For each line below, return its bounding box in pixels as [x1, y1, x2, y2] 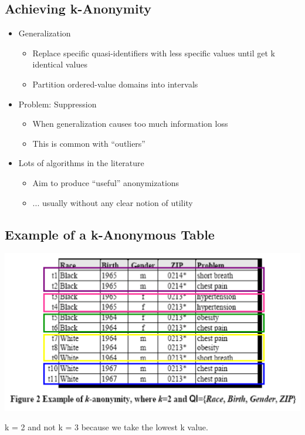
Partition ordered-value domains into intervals [32, 77, 198, 90]
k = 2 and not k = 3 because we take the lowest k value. [5, 421, 208, 433]
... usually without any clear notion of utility [32, 196, 193, 208]
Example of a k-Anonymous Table [5, 225, 215, 243]
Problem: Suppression [18, 97, 97, 110]
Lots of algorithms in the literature [18, 157, 144, 169]
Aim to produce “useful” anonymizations [32, 176, 179, 188]
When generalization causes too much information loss [32, 117, 228, 130]
